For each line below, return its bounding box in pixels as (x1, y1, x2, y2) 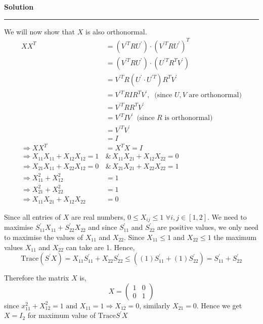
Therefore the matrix (4, 272, 69, 283)
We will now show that (4, 26, 75, 36)
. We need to (207, 211, 247, 222)
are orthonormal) (189, 92, 242, 99)
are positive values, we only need (157, 222, 258, 232)
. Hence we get (196, 300, 242, 310)
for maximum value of (27, 310, 96, 320)
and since (88, 222, 117, 232)
